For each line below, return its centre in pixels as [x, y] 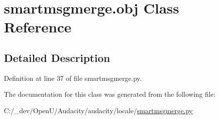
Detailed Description [57, 57]
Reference [38, 27]
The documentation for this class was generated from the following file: [110, 94]
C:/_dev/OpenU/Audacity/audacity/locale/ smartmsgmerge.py [98, 110]
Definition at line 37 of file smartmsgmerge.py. [73, 78]
